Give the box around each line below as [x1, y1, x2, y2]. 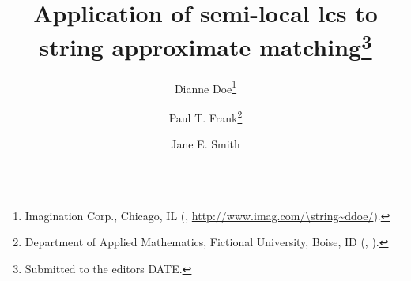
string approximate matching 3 [39, 28, 372, 63]
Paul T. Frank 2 [168, 107, 243, 126]
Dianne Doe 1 [174, 77, 237, 96]
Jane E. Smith [171, 136, 240, 152]
